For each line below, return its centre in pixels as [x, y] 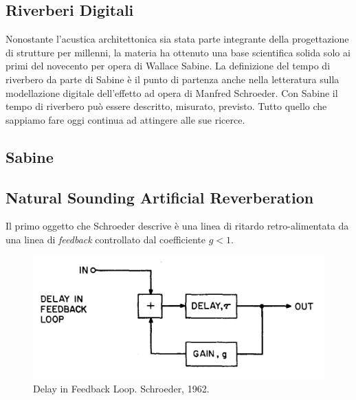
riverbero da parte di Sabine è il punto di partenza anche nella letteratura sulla [173, 79]
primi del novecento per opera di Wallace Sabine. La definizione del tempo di [168, 66]
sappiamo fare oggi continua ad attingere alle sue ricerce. [125, 119]
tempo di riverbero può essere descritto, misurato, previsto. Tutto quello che [166, 106]
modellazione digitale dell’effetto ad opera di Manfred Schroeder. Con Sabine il [172, 92]
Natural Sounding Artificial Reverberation [160, 197]
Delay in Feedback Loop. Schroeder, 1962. [121, 388]
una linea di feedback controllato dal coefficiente [105, 239]
